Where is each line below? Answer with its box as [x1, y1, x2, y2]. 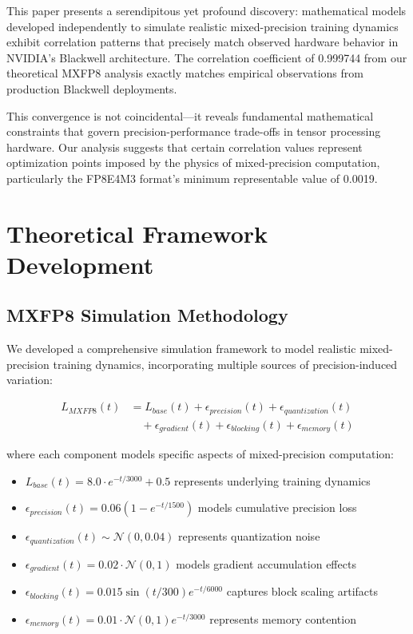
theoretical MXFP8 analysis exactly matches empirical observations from [6, 65, 363, 81]
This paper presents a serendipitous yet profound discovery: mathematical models [6, 2, 407, 18]
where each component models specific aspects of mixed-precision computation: [6, 446, 394, 462]
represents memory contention [209, 610, 356, 627]
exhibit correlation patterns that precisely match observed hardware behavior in [6, 34, 399, 50]
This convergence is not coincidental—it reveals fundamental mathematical [6, 107, 374, 124]
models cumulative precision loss [197, 499, 357, 516]
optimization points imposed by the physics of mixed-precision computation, [6, 154, 380, 171]
